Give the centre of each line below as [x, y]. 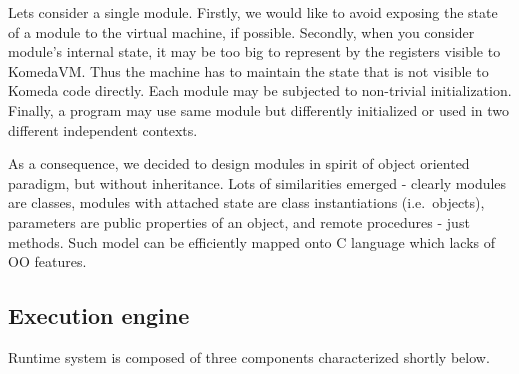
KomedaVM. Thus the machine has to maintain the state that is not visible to [248, 70]
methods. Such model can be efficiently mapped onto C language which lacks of [252, 241]
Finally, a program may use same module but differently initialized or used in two [259, 109]
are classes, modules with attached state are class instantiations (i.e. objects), [246, 202]
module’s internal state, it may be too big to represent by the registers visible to [254, 51]
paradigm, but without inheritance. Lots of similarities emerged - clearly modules [257, 182]
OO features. [47, 261]
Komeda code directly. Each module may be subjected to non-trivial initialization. [260, 90]
